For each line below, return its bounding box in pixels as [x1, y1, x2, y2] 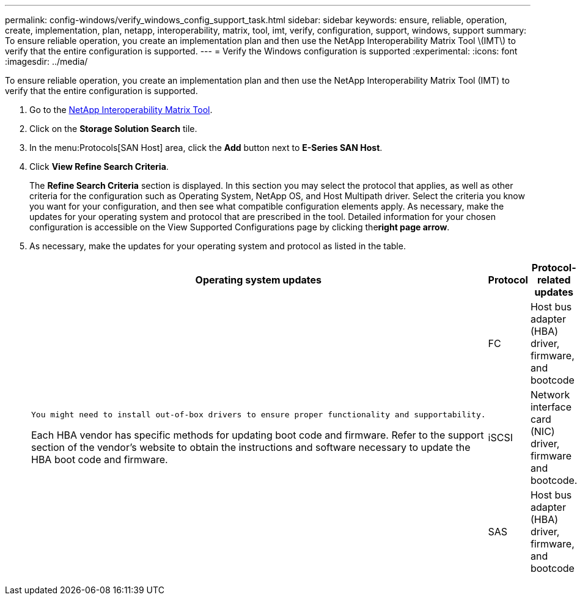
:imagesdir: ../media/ [5, 56, 88, 67]
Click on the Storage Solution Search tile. [29, 123, 197, 134]
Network [530, 389, 570, 401]
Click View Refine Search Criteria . [29, 161, 169, 172]
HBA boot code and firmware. [31, 453, 168, 466]
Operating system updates [195, 274, 322, 286]
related [537, 274, 571, 286]
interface [530, 401, 572, 413]
